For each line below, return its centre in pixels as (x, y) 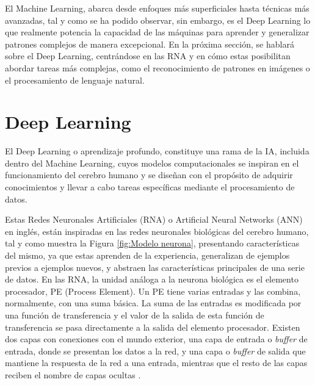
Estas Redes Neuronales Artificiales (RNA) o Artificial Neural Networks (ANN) (154, 219)
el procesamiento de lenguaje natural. (75, 80)
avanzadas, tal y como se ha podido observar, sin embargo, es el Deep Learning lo (158, 20)
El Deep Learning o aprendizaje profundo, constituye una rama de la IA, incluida (157, 151)
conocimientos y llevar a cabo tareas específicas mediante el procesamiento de (150, 187)
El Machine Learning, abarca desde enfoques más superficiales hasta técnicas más (157, 8)
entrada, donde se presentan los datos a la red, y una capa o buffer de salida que (155, 351)
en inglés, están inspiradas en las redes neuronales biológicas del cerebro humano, (157, 231)
